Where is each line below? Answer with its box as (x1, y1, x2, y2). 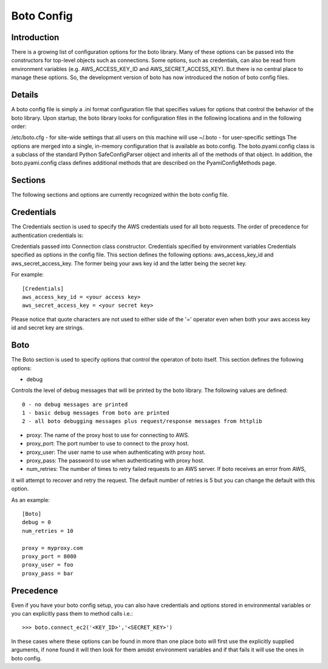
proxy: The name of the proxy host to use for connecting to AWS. (26, 431, 190, 439)
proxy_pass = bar (22, 570, 73, 577)
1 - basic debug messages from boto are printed (22, 410, 169, 416)
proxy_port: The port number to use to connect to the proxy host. (26, 440, 190, 447)
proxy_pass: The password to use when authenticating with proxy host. (26, 457, 205, 464)
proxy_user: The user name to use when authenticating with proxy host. (26, 448, 206, 456)
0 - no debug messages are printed (22, 401, 128, 408)
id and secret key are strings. (11, 324, 84, 331)
